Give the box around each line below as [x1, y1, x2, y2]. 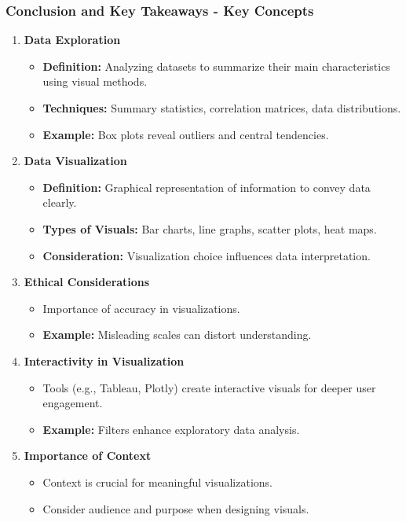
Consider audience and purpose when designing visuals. [42, 500, 309, 516]
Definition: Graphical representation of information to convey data [42, 178, 371, 195]
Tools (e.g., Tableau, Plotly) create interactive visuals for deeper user [42, 379, 376, 395]
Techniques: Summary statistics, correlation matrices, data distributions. [42, 100, 401, 116]
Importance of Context [24, 447, 152, 464]
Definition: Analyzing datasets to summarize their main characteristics [42, 57, 390, 74]
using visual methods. [42, 73, 148, 90]
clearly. [42, 194, 77, 211]
